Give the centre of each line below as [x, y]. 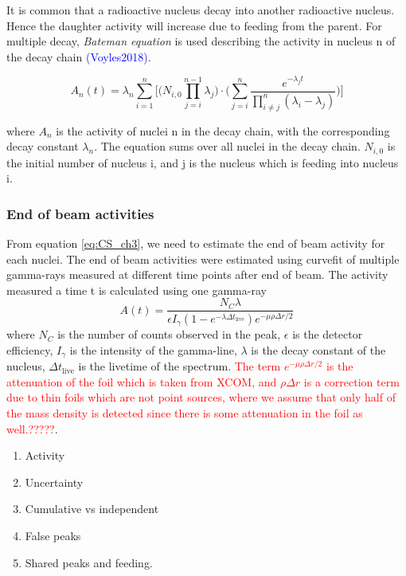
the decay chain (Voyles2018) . [79, 56]
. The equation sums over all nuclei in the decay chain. [227, 146]
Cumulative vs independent [92, 509]
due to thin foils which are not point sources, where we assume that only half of [201, 397]
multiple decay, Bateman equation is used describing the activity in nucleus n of [201, 41]
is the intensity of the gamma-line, [153, 349]
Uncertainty [54, 482]
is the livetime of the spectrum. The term [180, 366]
